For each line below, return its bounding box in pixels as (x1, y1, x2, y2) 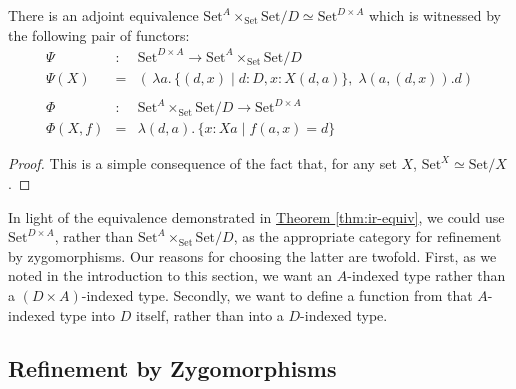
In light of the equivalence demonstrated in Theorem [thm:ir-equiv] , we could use (8, 206, 505, 227)
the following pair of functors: (8, 24, 190, 45)
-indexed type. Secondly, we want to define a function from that (81, 284, 473, 305)
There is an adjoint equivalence (8, 5, 199, 25)
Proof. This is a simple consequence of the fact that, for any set (8, 153, 397, 174)
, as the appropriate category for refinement (233, 226, 502, 247)
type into (59, 304, 115, 325)
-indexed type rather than (347, 265, 506, 286)
